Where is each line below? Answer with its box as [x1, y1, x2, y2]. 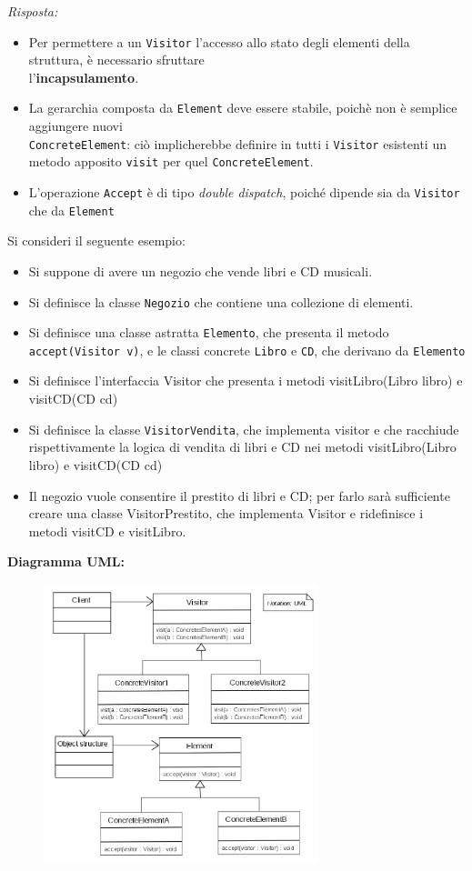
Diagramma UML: [7, 552, 125, 571]
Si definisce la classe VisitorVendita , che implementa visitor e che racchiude [28, 419, 459, 438]
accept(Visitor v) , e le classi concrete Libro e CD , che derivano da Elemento [28, 340, 466, 359]
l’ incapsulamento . [28, 67, 139, 86]
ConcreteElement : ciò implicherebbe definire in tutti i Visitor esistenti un [28, 134, 447, 153]
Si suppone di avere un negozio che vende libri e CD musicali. [28, 261, 373, 280]
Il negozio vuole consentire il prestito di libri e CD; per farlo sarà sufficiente [28, 486, 450, 505]
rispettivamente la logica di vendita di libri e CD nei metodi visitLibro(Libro [28, 437, 457, 456]
